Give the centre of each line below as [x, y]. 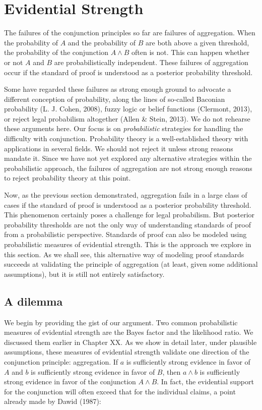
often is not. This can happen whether [191, 52]
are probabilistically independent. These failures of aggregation [151, 62]
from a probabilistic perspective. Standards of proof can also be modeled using [125, 234]
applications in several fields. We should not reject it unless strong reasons [119, 148]
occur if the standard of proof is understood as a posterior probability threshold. [128, 72]
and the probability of [102, 42]
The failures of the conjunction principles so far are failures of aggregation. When [130, 33]
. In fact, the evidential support [205, 382]
